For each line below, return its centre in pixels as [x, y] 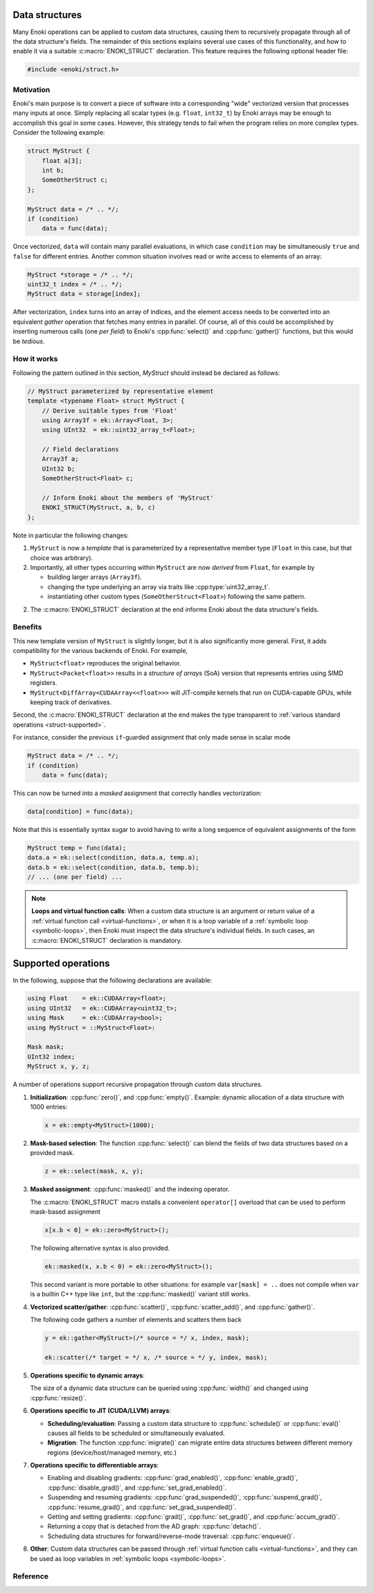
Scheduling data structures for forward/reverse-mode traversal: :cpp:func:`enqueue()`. [171, 1536]
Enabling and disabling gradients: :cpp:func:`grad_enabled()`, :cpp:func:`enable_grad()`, [172, 1478]
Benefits [27, 627]
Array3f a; [60, 459]
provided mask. [52, 1153]
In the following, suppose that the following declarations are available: [113, 980]
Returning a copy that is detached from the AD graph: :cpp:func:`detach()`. [154, 1526]
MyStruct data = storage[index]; [84, 294]
